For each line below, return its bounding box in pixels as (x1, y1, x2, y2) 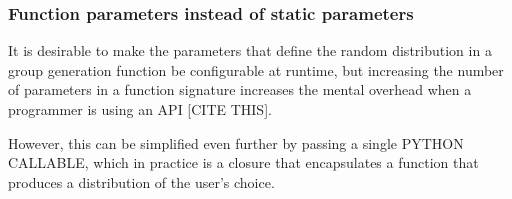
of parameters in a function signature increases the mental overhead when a (8, 79, 472, 100)
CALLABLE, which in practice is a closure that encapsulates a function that (8, 152, 479, 173)
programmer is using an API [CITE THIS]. (8, 99, 272, 119)
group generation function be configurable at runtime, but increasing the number (8, 59, 504, 80)
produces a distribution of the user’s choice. (8, 171, 275, 192)
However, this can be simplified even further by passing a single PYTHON (8, 132, 464, 153)
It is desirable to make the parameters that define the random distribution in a (8, 40, 492, 61)
